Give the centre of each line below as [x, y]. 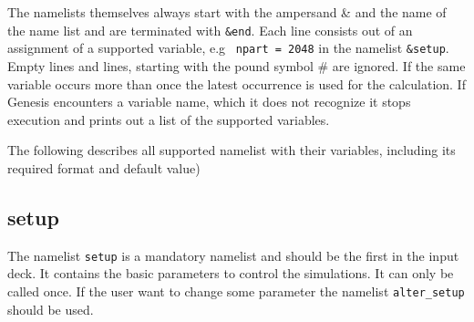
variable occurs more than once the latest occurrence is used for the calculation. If [237, 83]
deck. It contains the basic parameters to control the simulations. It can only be [231, 273]
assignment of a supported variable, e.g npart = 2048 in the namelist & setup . [228, 48]
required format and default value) [104, 167]
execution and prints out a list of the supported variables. [169, 119]
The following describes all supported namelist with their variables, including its [232, 150]
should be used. [51, 309]
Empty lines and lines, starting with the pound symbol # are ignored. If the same [237, 65]
